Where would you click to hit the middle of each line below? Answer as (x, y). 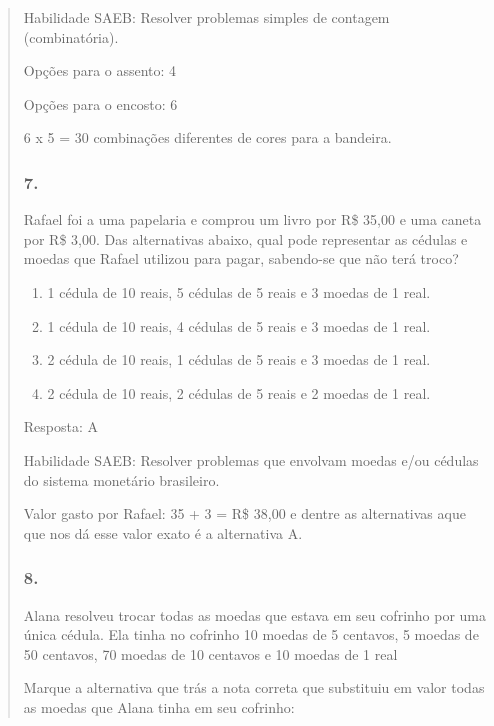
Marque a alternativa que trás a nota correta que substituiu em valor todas (254, 687)
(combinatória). (71, 36)
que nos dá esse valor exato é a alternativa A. (163, 532)
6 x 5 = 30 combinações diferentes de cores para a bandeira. (207, 137)
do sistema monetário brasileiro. (121, 479)
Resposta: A (61, 426)
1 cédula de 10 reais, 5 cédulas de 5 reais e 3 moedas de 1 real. (239, 291)
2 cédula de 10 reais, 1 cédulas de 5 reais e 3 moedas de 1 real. (239, 359)
